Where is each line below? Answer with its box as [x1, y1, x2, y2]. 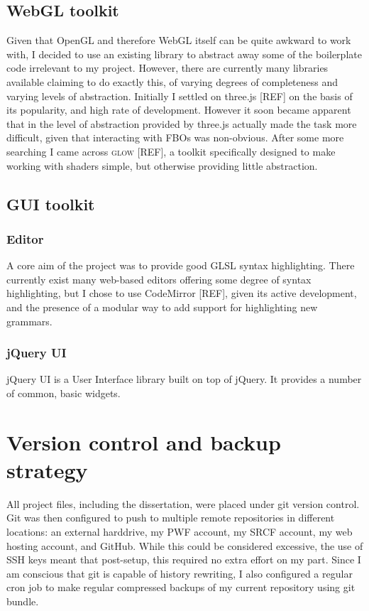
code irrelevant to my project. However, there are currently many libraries [6, 60, 329, 75]
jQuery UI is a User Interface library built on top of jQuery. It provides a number [6, 372, 362, 386]
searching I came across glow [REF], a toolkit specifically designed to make [6, 144, 336, 158]
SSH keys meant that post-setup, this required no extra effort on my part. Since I [6, 552, 361, 567]
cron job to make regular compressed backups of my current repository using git [6, 580, 356, 595]
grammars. [6, 313, 53, 328]
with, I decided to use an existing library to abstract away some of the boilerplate [6, 46, 362, 61]
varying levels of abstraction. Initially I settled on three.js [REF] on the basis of [6, 88, 353, 103]
